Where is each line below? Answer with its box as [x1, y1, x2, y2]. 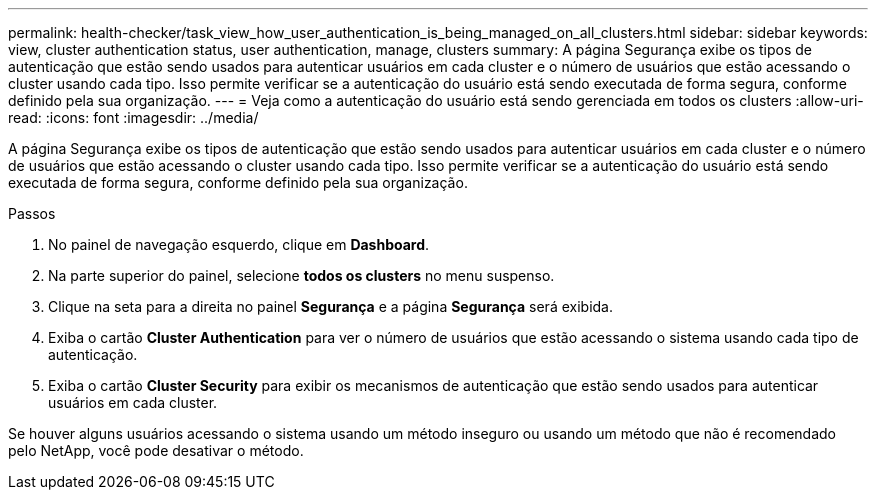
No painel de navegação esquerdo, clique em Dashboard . [48, 236, 430, 253]
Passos [8, 205, 56, 222]
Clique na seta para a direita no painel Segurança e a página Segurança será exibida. [48, 298, 613, 315]
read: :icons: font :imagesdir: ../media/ [8, 109, 259, 126]
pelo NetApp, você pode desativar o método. [8, 442, 304, 459]
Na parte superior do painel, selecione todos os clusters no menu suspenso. [48, 267, 555, 284]
